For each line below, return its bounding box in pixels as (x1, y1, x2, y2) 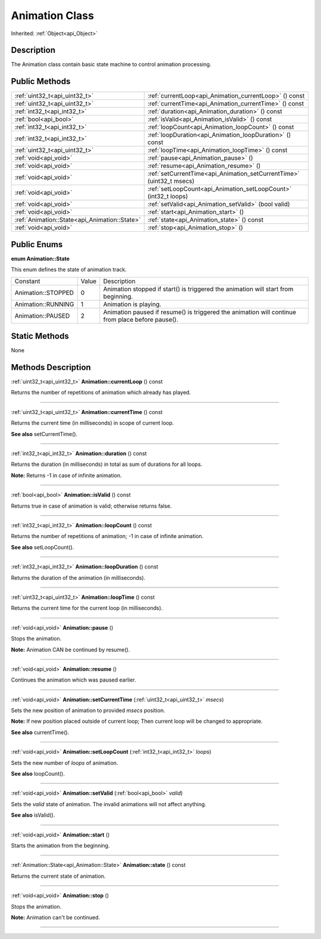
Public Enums (11, 239, 63, 250)
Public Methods (11, 76, 71, 86)
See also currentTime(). (11, 729, 70, 736)
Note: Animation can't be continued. (11, 913, 100, 921)
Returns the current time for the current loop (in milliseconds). (11, 605, 163, 612)
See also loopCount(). (11, 770, 65, 778)
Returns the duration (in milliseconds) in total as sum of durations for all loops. (11, 461, 203, 468)
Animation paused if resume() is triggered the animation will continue (103, 307, 297, 316)
